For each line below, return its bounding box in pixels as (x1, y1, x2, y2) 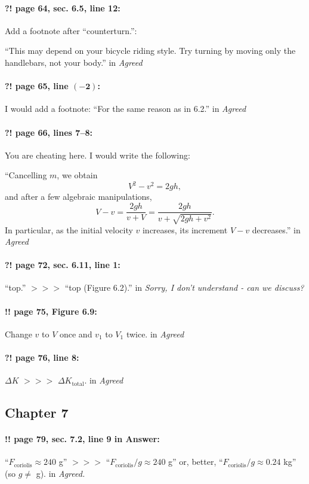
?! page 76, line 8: (5, 351, 79, 364)
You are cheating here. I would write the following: (5, 148, 190, 161)
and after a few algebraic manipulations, (5, 190, 152, 203)
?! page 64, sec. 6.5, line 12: (5, 1, 120, 14)
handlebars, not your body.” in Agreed (5, 56, 143, 68)
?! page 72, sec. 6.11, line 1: (5, 258, 120, 271)
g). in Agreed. (36, 467, 85, 480)
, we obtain (57, 169, 98, 181)
